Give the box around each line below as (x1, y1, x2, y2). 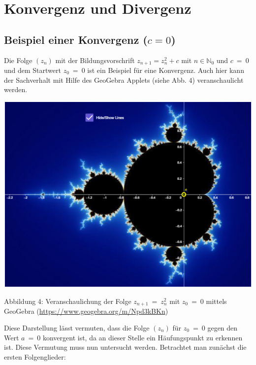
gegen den (207, 322, 238, 332)
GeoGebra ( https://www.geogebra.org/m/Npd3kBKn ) (4, 306, 168, 316)
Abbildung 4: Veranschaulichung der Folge (4, 296, 131, 306)
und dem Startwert (4, 65, 61, 75)
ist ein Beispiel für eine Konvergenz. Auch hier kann (87, 65, 244, 75)
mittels (206, 296, 227, 306)
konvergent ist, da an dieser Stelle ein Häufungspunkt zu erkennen (42, 332, 243, 342)
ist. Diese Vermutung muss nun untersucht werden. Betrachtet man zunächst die (4, 342, 247, 352)
